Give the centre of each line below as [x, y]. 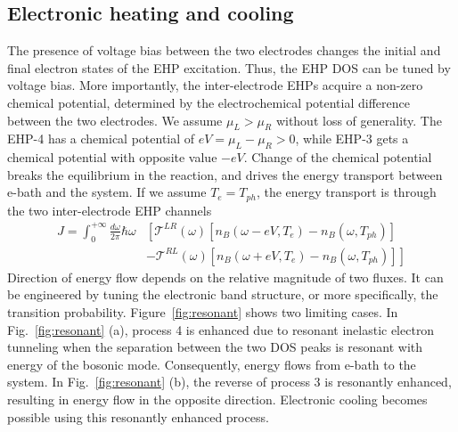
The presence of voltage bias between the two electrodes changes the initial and [224, 50]
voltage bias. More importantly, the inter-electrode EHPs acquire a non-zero [215, 85]
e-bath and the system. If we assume [107, 192]
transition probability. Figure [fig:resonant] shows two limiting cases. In [203, 311]
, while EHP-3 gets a [352, 139]
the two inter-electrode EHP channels [110, 210]
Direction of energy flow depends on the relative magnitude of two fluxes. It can [225, 277]
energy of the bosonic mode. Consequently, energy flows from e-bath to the [212, 364]
